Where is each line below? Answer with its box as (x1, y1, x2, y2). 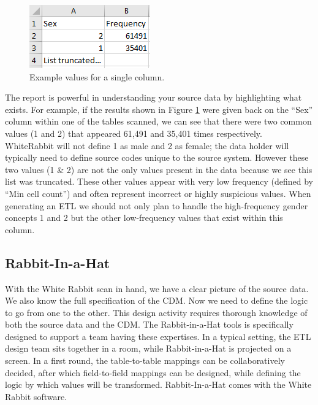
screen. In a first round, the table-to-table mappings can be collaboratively (5, 354, 285, 367)
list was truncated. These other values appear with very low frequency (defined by (5, 175, 313, 188)
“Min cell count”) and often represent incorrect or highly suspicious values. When (5, 187, 311, 199)
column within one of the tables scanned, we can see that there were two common (5, 115, 312, 128)
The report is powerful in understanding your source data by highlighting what (5, 91, 302, 104)
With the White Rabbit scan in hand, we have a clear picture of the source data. (5, 282, 309, 295)
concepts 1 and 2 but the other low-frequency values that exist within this (5, 211, 283, 224)
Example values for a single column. (29, 70, 165, 83)
